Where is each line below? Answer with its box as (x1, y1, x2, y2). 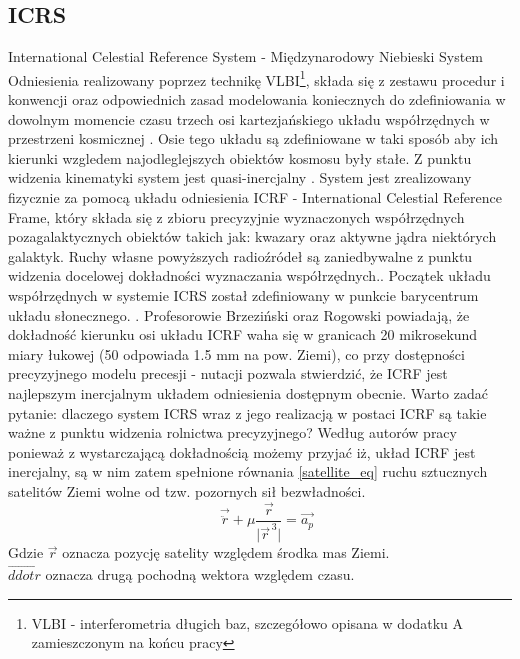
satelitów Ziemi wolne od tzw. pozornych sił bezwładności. (8, 480, 366, 501)
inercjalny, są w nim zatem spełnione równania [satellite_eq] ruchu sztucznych (8, 461, 488, 482)
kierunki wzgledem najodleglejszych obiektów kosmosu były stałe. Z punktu (8, 147, 472, 168)
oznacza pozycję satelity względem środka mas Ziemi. (62, 542, 390, 563)
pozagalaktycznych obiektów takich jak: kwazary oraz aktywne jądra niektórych (8, 226, 497, 247)
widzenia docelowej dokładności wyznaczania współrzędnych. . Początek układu (8, 265, 491, 286)
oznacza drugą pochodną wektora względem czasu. (45, 564, 355, 585)
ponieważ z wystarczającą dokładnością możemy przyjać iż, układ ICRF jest (8, 441, 476, 462)
